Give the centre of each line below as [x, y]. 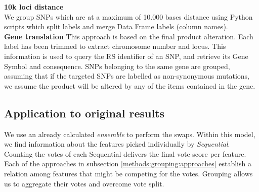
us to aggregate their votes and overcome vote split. [84, 183]
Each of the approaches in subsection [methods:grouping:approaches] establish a [128, 164]
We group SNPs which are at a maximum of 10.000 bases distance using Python [128, 16]
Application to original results [84, 113]
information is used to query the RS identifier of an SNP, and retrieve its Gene [126, 56]
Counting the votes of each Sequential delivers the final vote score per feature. [125, 153]
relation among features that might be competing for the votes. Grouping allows [128, 173]
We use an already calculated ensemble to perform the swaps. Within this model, [130, 134]
